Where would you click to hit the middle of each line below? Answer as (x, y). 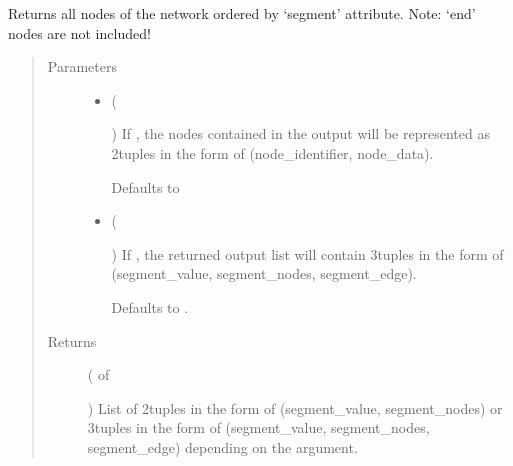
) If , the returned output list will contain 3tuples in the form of (307, 253)
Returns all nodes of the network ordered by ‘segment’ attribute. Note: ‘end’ (242, 13)
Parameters (82, 66)
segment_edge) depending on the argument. (222, 446)
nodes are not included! (79, 32)
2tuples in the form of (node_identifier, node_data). (272, 152)
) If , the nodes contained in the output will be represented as (300, 133)
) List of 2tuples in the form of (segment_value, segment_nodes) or (295, 407)
